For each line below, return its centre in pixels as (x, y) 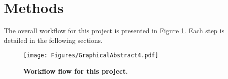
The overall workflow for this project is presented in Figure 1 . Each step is (114, 31)
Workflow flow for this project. (76, 71)
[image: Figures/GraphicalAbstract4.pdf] (91, 56)
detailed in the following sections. (53, 40)
